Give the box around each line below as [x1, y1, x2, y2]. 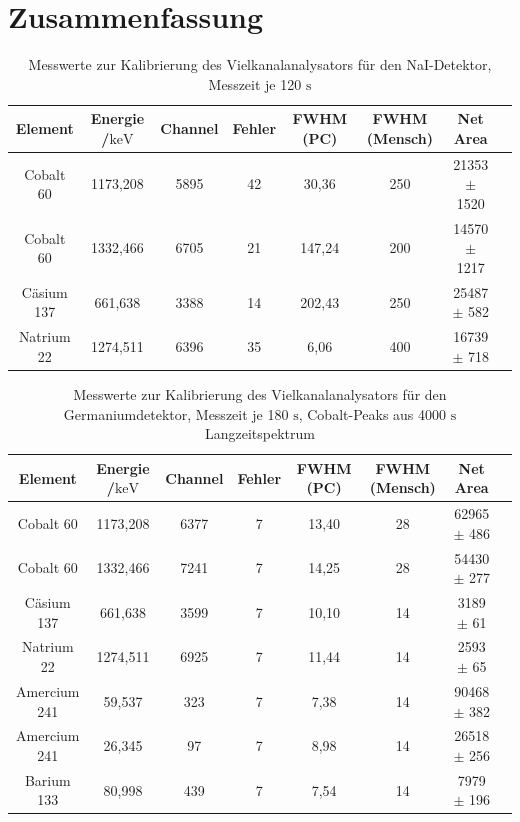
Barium [24, 769, 71, 790]
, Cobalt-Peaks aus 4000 [298, 403, 447, 424]
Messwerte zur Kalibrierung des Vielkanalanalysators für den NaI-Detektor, [28, 54, 492, 75]
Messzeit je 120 [208, 73, 302, 94]
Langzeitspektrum [205, 423, 315, 444]
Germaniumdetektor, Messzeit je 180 [63, 403, 289, 424]
